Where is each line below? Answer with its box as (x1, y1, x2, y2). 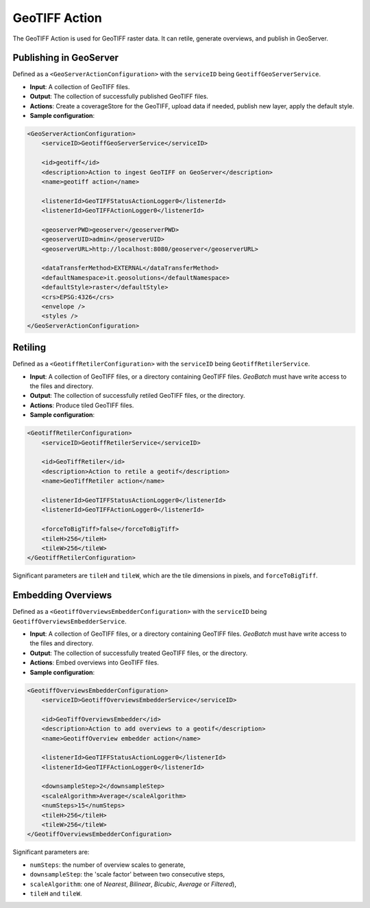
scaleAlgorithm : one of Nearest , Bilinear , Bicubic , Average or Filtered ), (29, 880, 236, 888)
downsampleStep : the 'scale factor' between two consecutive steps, (29, 870, 225, 879)
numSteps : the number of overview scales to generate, (29, 861, 186, 869)
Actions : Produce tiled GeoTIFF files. (29, 401, 134, 409)
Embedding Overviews (12, 590, 112, 601)
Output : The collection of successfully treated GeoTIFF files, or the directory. (29, 649, 248, 657)
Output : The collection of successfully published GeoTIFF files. (29, 93, 209, 101)
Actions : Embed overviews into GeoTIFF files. (29, 658, 159, 667)
